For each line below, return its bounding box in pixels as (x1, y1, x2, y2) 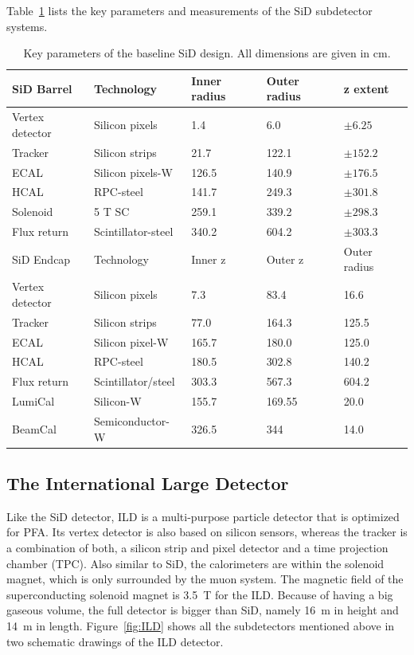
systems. (6, 18, 48, 34)
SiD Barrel (12, 80, 72, 96)
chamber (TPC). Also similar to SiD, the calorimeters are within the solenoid (6, 555, 385, 571)
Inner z (191, 250, 226, 267)
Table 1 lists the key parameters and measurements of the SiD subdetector (6, 2, 373, 18)
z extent (343, 80, 389, 96)
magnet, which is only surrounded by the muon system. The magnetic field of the (6, 571, 404, 587)
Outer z (266, 250, 304, 267)
